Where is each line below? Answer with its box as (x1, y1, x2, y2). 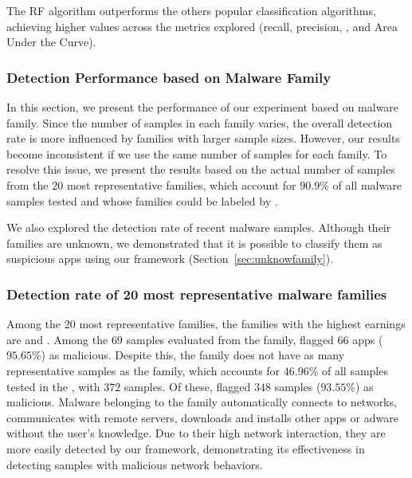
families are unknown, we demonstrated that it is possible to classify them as (6, 234, 383, 251)
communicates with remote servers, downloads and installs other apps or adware (6, 409, 398, 425)
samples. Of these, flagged (124, 378, 251, 394)
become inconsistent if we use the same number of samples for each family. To (6, 145, 387, 162)
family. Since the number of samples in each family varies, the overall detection (6, 114, 393, 131)
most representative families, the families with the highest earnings (79, 315, 406, 332)
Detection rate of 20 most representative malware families (6, 284, 387, 304)
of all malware (332, 176, 402, 193)
